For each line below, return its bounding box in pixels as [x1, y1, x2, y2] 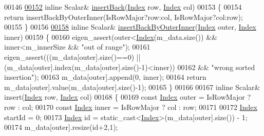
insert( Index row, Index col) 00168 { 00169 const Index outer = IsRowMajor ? [4, 92, 251, 102]
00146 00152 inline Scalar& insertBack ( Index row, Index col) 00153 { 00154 [4, 2, 242, 12]
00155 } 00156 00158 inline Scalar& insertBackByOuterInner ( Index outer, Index [4, 21, 256, 32]
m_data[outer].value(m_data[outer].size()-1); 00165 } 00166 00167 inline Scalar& [4, 81, 260, 92]
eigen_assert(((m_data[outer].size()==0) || [4, 51, 141, 62]
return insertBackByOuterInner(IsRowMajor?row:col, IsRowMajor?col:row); [4, 11, 243, 22]
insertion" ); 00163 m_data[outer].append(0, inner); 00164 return [4, 72, 206, 82]
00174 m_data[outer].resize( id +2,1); [4, 122, 118, 132]
